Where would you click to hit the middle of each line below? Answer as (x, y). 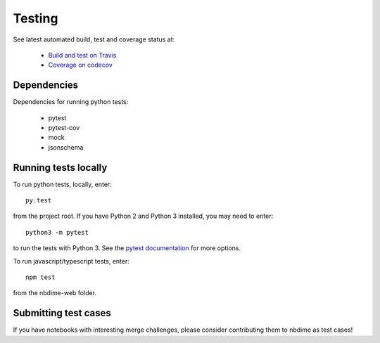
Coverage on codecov (80, 65)
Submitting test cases (62, 313)
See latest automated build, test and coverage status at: (94, 39)
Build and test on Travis (82, 55)
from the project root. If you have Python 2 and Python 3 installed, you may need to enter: (143, 216)
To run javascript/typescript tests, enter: (71, 261)
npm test (40, 277)
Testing (36, 18)
